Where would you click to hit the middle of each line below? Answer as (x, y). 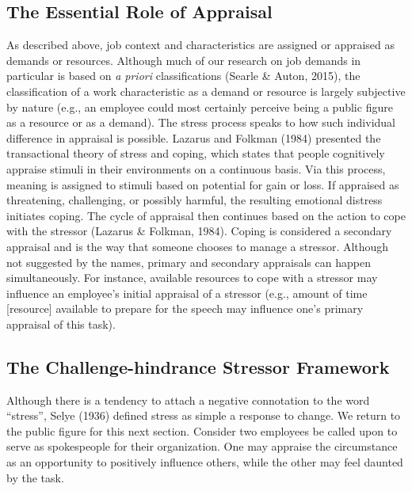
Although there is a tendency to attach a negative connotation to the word (188, 400)
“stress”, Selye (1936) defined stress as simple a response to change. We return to (204, 415)
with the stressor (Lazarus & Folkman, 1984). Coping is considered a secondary (199, 231)
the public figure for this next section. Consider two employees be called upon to (202, 430)
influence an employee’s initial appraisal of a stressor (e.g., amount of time (187, 293)
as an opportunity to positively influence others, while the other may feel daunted (205, 462)
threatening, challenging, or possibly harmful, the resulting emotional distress (195, 200)
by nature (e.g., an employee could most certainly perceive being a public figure (200, 107)
